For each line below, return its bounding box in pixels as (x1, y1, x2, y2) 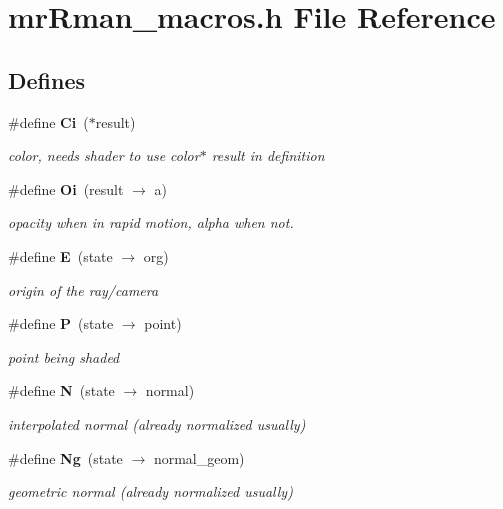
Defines (8, 64, 86, 95)
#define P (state (8, 313, 114, 334)
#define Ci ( (8, 111, 89, 132)
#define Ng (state (8, 447, 123, 468)
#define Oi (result (8, 178, 124, 199)
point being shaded (8, 346, 120, 367)
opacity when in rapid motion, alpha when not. (8, 212, 294, 233)
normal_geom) (153, 447, 245, 468)
